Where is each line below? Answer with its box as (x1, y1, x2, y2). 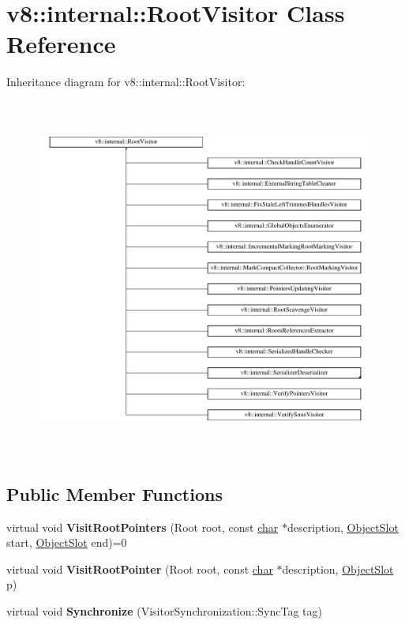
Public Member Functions (6, 481, 223, 506)
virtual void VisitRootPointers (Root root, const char (6, 518, 279, 535)
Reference (6, 28, 116, 60)
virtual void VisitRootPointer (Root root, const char (6, 560, 273, 577)
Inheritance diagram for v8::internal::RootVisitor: (6, 73, 246, 90)
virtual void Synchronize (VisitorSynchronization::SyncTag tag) (6, 603, 322, 619)
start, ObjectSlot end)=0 (6, 534, 127, 551)
